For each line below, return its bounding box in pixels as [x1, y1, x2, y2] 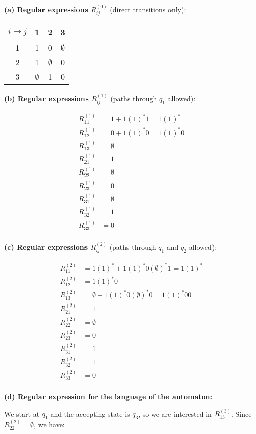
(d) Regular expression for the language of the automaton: [4, 391, 213, 402]
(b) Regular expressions [4, 93, 89, 104]
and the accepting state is [50, 408, 130, 419]
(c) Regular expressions [4, 241, 88, 252]
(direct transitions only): [110, 4, 186, 14]
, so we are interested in [138, 408, 212, 419]
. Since [231, 408, 252, 419]
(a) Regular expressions [4, 4, 88, 14]
